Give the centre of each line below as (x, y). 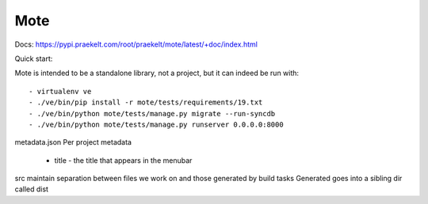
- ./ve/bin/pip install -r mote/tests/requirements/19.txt (146, 102)
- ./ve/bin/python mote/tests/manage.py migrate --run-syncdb (152, 113)
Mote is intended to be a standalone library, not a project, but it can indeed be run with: (157, 73)
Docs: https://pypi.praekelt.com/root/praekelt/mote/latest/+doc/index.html (136, 44)
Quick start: (34, 59)
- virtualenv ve (60, 91)
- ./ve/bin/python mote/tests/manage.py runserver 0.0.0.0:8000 (157, 124)
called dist (32, 189)
